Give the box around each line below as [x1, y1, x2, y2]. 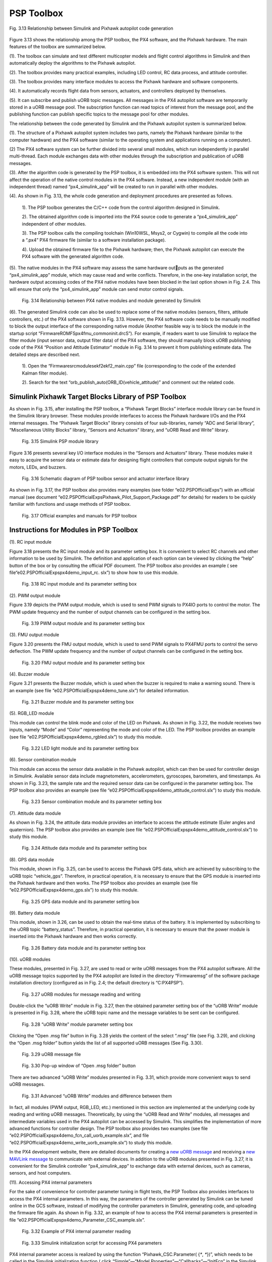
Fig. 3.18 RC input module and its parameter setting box [22, 581, 137, 587]
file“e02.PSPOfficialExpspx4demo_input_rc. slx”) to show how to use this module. [9, 569, 179, 575]
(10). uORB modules [9, 957, 51, 963]
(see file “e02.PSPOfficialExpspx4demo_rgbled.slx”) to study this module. [9, 733, 162, 740]
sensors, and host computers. [9, 1170, 72, 1176]
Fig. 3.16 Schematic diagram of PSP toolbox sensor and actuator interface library [22, 475, 189, 482]
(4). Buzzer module [9, 671, 50, 677]
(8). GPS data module [9, 856, 54, 863]
